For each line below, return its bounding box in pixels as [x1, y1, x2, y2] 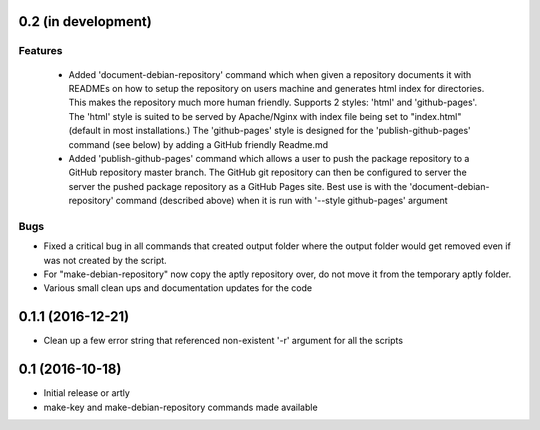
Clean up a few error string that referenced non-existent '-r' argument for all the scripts [43, 335, 404, 347]
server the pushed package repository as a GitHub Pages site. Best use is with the [68, 180, 408, 192]
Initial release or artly [43, 387, 130, 399]
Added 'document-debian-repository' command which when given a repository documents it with [68, 68, 472, 80]
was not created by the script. [43, 254, 167, 266]
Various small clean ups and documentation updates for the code [43, 282, 313, 294]
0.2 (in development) [18, 13, 152, 30]
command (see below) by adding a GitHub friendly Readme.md [68, 138, 329, 150]
